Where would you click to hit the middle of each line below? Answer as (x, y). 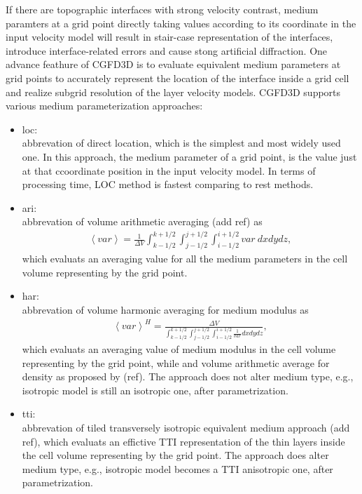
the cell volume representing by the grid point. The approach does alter (175, 455)
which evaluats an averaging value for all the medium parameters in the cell (185, 259)
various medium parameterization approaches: (104, 106)
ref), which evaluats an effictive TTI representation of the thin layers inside (183, 441)
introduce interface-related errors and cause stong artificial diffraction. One (167, 50)
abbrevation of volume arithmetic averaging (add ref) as (142, 221)
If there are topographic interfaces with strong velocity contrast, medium (162, 9)
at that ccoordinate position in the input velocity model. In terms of (169, 170)
